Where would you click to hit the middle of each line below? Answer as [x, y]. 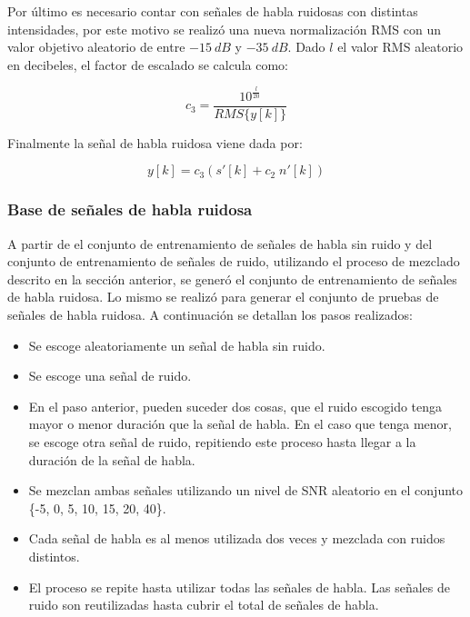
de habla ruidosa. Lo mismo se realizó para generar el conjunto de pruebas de [223, 297]
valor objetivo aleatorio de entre [96, 47]
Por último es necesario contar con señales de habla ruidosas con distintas [213, 11]
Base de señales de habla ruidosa [130, 209]
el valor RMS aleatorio [400, 47]
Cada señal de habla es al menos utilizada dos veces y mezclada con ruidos [237, 538]
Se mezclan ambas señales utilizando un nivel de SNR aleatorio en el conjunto [246, 490]
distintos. [54, 556]
